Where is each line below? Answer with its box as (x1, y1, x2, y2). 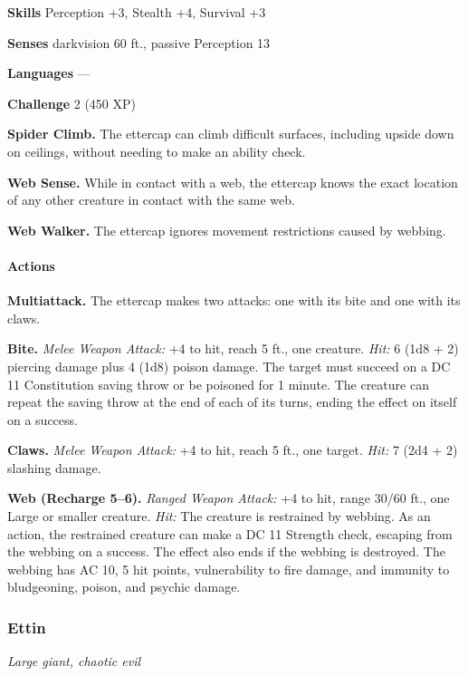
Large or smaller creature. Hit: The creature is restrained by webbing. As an (7, 507, 431, 526)
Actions (7, 256, 55, 275)
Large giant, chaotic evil (7, 652, 141, 671)
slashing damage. (7, 458, 101, 477)
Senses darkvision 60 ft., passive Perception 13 (7, 33, 271, 52)
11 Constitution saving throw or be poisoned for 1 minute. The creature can (7, 374, 429, 393)
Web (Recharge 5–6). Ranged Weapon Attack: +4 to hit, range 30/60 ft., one (7, 488, 450, 507)
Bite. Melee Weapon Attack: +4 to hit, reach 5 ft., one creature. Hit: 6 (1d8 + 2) (7, 339, 459, 358)
